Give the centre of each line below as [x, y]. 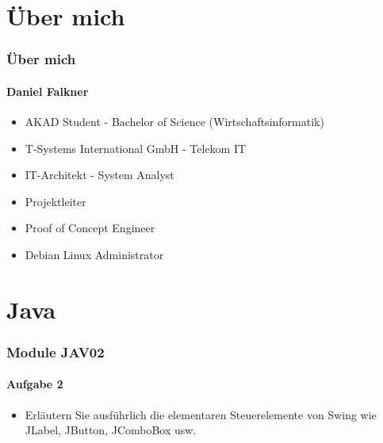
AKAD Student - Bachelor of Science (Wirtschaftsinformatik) [174, 122]
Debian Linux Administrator [94, 254]
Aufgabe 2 [35, 384]
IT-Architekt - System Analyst [100, 175]
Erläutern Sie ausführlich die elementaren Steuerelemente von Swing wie [201, 414]
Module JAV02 [56, 351]
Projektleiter [56, 201]
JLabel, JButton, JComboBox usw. [111, 430]
